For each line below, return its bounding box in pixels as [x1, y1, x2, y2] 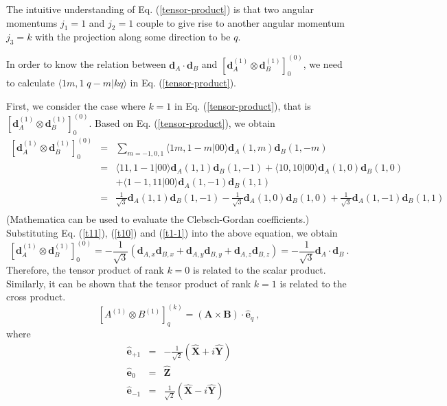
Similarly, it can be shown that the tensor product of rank [6, 276, 251, 290]
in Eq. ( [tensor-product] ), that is [174, 99, 311, 113]
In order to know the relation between [6, 57, 166, 71]
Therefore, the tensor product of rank [6, 263, 164, 277]
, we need [303, 57, 343, 71]
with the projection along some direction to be [35, 29, 231, 44]
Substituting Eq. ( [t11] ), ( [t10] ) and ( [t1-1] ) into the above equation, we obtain [6, 226, 338, 240]
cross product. [6, 289, 66, 304]
